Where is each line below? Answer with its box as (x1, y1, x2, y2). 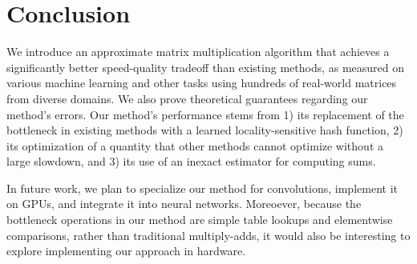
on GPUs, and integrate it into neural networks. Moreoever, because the (6, 195, 362, 212)
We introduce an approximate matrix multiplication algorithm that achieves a (6, 43, 390, 60)
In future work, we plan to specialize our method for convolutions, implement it (6, 179, 398, 196)
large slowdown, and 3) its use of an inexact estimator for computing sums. (6, 153, 376, 170)
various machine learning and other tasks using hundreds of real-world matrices (6, 74, 397, 91)
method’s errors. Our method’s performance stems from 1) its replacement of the (6, 106, 404, 122)
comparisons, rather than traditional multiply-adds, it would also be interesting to (6, 226, 411, 243)
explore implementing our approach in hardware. (6, 242, 246, 259)
